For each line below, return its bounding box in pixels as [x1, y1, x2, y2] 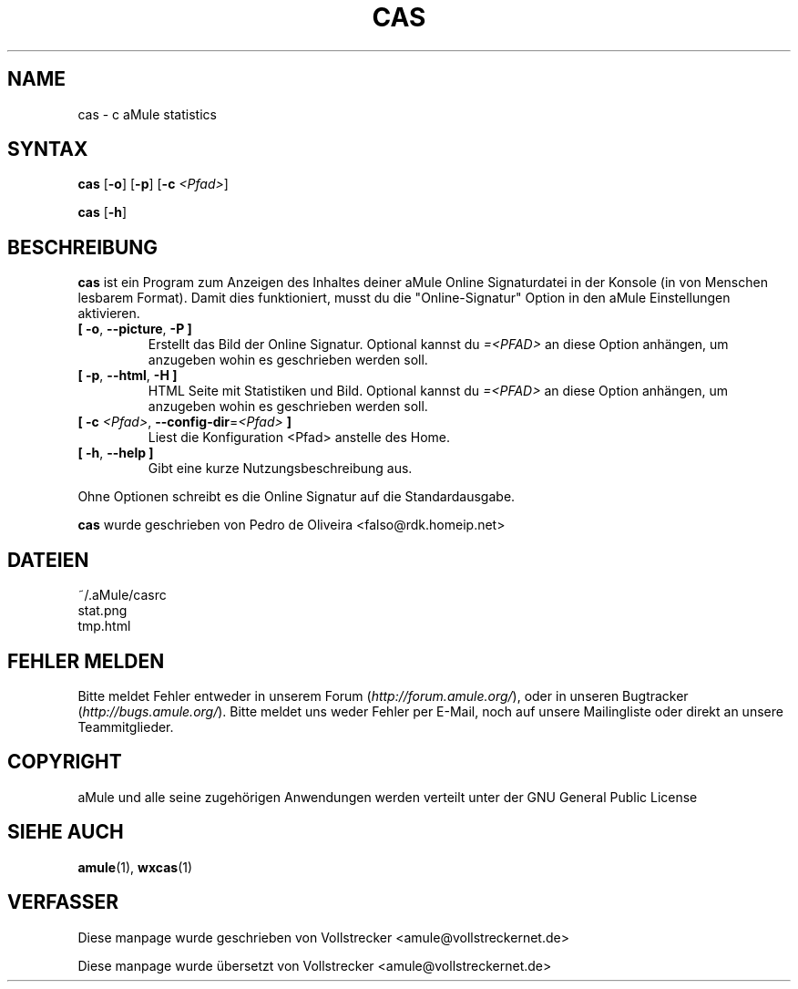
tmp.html [77, 618, 131, 634]
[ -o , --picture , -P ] [77, 321, 192, 337]
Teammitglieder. [77, 718, 174, 735]
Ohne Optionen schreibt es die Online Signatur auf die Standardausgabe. [77, 489, 516, 505]
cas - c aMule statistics [77, 106, 217, 122]
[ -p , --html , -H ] [77, 367, 178, 384]
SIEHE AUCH [7, 820, 124, 844]
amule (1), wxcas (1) [77, 859, 193, 875]
